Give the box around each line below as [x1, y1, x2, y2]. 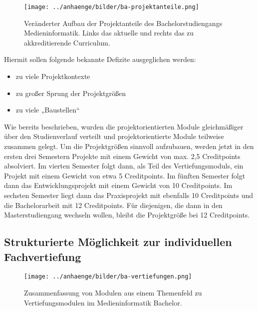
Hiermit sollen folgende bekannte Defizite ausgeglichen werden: [4, 54, 196, 64]
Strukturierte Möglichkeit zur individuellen [4, 234, 232, 249]
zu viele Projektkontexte [15, 71, 90, 81]
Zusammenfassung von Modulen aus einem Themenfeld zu [24, 287, 202, 297]
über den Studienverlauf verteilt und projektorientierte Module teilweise [4, 131, 224, 141]
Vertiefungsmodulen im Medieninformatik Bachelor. [24, 297, 182, 307]
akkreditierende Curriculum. [24, 37, 110, 47]
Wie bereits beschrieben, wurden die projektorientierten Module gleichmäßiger [4, 121, 244, 131]
